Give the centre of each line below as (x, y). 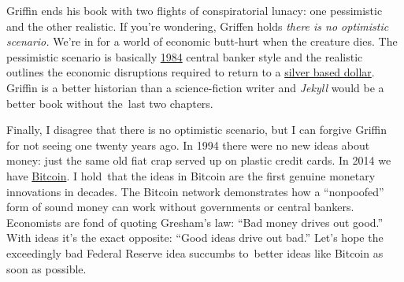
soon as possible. (46, 268)
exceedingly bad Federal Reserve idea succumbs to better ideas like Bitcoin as (195, 252)
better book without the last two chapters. (110, 103)
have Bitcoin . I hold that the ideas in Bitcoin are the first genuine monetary (191, 175)
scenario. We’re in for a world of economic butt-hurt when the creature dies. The (202, 41)
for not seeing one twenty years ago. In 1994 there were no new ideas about (188, 145)
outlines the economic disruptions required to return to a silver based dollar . (191, 72)
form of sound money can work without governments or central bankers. (180, 207)
